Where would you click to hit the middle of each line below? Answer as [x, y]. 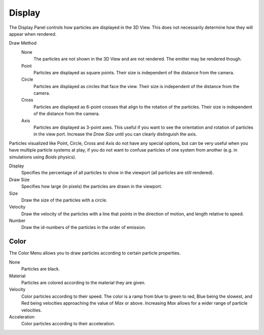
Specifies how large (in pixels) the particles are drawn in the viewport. [92, 186]
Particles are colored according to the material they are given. [84, 282]
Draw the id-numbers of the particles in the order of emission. [84, 227]
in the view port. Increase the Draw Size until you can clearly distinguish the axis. [115, 134]
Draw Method [23, 43]
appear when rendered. [33, 34]
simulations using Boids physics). [43, 157]
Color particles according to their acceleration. [68, 324]
